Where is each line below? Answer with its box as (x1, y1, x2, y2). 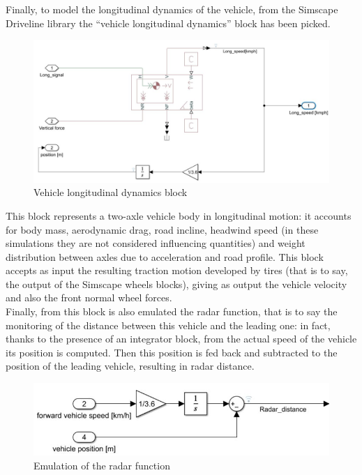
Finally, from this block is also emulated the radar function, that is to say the (6, 304, 338, 319)
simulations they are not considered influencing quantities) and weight (6, 236, 306, 250)
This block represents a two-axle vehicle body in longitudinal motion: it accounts (6, 208, 352, 223)
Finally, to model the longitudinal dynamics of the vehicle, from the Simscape (6, 2, 338, 16)
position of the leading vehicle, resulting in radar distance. (6, 359, 255, 373)
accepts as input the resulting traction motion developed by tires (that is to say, (6, 263, 348, 278)
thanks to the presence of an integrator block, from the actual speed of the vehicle (6, 331, 357, 346)
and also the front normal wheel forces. (6, 290, 172, 305)
